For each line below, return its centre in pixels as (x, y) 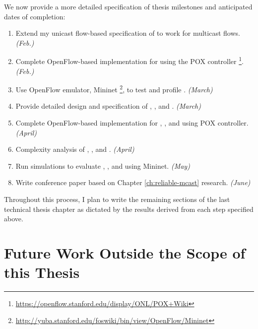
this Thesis (42, 272)
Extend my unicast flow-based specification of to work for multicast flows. (128, 33)
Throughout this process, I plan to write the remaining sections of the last (117, 199)
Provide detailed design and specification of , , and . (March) (108, 106)
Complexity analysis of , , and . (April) (75, 149)
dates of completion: (35, 16)
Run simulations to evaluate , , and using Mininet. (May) (103, 165)
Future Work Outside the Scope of (125, 253)
